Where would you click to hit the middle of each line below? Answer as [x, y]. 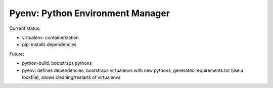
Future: [17, 54]
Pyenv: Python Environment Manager [90, 13]
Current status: [25, 28]
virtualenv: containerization [50, 37]
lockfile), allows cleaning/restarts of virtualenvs [71, 77]
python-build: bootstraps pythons [57, 63]
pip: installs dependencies [49, 45]
